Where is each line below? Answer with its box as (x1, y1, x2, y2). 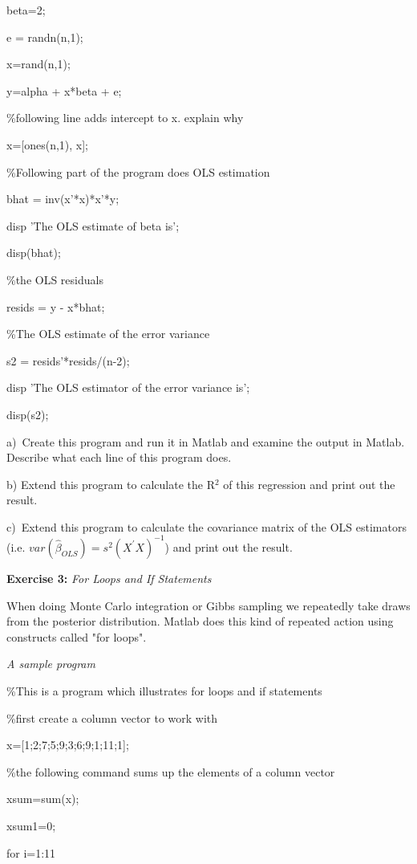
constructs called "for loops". (6, 628, 147, 645)
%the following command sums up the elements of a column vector (6, 763, 335, 780)
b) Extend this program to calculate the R (6, 475, 215, 492)
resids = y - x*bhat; (6, 298, 105, 315)
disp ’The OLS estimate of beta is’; (6, 217, 180, 234)
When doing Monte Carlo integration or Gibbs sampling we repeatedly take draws (6, 597, 411, 613)
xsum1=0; (6, 817, 56, 833)
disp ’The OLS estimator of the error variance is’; (6, 379, 250, 396)
